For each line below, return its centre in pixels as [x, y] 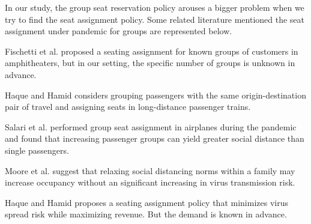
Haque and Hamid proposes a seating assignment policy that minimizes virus [146, 202]
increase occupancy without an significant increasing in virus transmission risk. [150, 182]
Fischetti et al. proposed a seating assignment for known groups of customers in [152, 51]
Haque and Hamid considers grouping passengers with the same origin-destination [155, 95]
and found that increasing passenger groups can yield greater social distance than [155, 138]
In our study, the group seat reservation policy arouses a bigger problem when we [155, 7]
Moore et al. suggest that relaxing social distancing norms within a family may [150, 170]
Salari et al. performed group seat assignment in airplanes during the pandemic [151, 126]
